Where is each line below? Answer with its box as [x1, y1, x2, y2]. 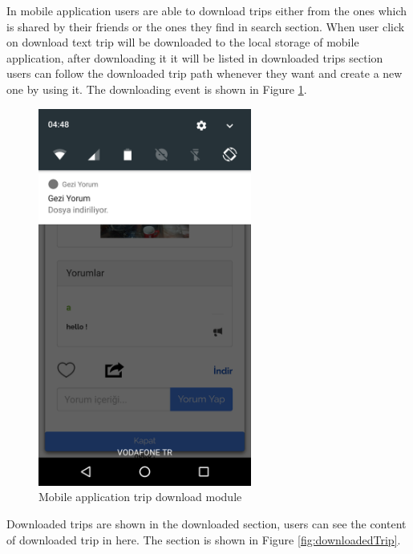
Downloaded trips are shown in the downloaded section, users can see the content [6, 516, 407, 532]
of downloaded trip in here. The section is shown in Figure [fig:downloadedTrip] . [6, 531, 401, 548]
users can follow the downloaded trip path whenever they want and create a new [6, 65, 403, 82]
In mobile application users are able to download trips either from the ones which [6, 2, 407, 18]
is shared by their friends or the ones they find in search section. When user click [6, 18, 405, 34]
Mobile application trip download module [38, 488, 242, 505]
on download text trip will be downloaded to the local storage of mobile [6, 34, 359, 51]
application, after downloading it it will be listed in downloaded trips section [6, 49, 383, 66]
